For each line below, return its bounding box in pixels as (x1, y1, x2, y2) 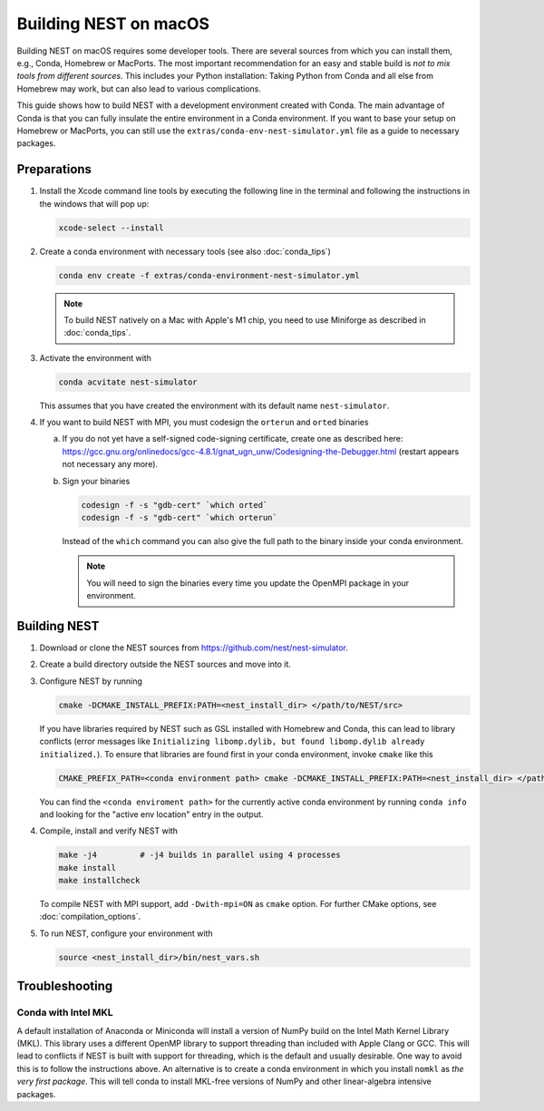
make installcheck (58, 875, 141, 886)
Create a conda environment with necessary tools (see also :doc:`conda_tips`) (39, 246, 331, 257)
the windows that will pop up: (39, 198, 150, 209)
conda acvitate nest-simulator (58, 376, 199, 387)
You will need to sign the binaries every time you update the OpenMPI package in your (86, 577, 410, 589)
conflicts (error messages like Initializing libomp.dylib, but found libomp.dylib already (39, 736, 425, 747)
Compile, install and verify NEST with (39, 825, 179, 836)
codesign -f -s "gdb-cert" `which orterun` (81, 512, 278, 522)
